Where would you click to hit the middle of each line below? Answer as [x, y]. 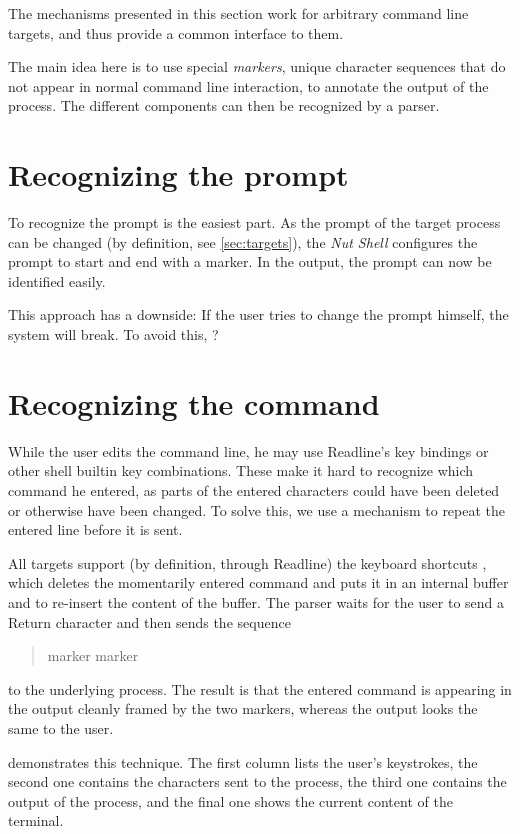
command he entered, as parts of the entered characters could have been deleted [254, 489]
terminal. [36, 820]
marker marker [93, 655]
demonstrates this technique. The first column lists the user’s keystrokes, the [243, 761]
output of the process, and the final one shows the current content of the [230, 800]
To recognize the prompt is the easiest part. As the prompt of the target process [254, 222]
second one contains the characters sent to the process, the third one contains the [257, 781]
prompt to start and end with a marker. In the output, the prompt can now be [250, 261]
